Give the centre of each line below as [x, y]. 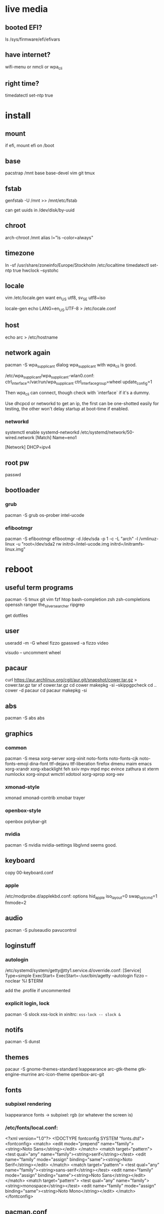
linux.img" [15, 549]
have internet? [28, 55]
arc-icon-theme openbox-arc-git [71, 1074]
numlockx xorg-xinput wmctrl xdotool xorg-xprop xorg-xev [65, 774]
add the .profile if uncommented [38, 991]
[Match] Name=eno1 [56, 438]
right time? [22, 83]
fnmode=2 [16, 903]
